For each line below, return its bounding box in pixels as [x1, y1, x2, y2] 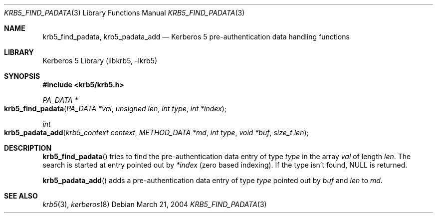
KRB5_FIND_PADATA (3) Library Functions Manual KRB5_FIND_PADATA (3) [4, 8, 245, 17]
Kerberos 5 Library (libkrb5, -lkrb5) [42, 56, 158, 65]
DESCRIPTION [4, 144, 52, 152]
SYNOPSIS [4, 72, 40, 80]
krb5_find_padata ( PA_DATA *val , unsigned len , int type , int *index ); [4, 104, 226, 113]
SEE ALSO [4, 192, 38, 200]
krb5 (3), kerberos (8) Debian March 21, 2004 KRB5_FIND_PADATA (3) [42, 200, 267, 209]
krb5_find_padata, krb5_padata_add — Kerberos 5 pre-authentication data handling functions [42, 32, 350, 41]
